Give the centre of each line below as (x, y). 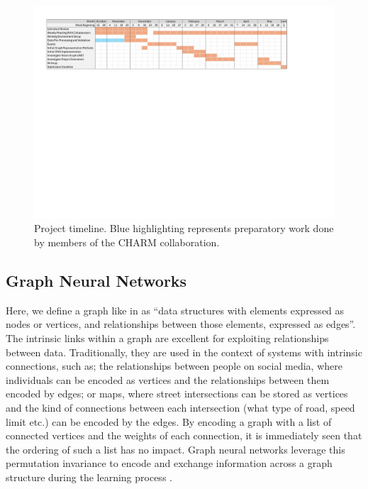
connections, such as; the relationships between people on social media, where (174, 366)
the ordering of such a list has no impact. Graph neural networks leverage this (175, 449)
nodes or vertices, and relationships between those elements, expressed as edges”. (181, 324)
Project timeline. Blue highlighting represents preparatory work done (184, 228)
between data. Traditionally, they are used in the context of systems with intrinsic (184, 352)
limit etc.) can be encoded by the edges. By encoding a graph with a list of (169, 421)
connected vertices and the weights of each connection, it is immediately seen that (184, 435)
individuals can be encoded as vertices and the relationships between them (168, 379)
